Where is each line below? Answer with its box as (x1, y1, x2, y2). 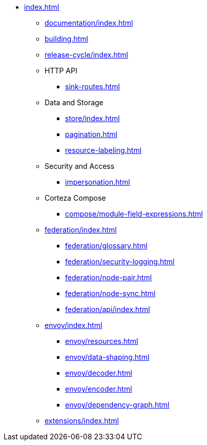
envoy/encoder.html (65, 384, 132, 393)
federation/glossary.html (65, 241, 148, 250)
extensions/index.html (45, 416, 119, 425)
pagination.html (65, 130, 117, 139)
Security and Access (45, 162, 115, 170)
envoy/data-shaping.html (65, 353, 150, 361)
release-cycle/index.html (45, 50, 128, 59)
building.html (45, 34, 88, 43)
